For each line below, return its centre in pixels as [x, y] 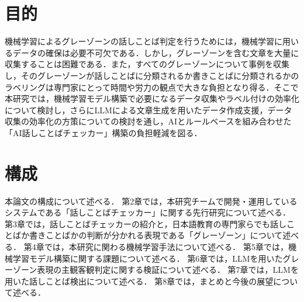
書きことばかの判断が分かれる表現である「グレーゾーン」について [156, 235]
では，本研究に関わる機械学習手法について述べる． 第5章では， [166, 246]
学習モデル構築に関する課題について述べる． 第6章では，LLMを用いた [148, 258]
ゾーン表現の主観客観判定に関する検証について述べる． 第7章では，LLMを [156, 270]
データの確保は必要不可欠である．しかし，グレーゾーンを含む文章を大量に [156, 52]
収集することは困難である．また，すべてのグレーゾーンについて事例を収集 [147, 64]
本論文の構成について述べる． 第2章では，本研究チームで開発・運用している [151, 201]
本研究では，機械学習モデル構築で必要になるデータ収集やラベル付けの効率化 [152, 98]
